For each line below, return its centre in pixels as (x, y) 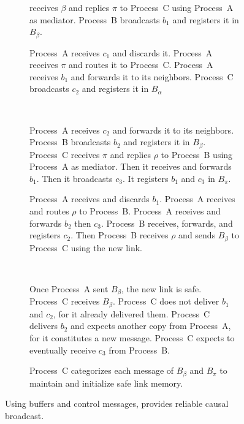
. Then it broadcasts (74, 178)
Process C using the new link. (86, 247)
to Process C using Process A (177, 7)
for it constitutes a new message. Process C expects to (132, 337)
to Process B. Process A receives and (150, 211)
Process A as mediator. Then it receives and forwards (131, 166)
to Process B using (197, 154)
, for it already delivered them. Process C (132, 313)
